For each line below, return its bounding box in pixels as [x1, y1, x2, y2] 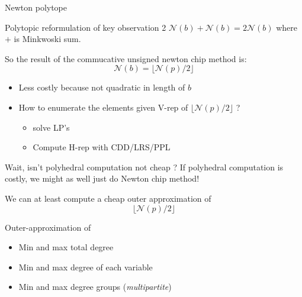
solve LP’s [33, 121, 70, 133]
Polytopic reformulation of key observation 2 [5, 21, 166, 33]
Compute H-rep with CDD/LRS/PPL [33, 141, 171, 153]
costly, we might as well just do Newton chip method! [5, 172, 200, 185]
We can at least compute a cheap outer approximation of [5, 192, 211, 204]
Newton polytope [5, 1, 68, 13]
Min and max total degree [18, 241, 114, 253]
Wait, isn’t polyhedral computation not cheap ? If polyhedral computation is [5, 160, 284, 173]
